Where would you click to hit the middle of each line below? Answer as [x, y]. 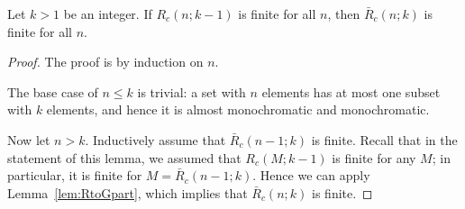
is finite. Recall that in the [384, 139]
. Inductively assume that [155, 139]
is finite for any [374, 157]
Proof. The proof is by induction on [105, 62]
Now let [29, 139]
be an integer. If [108, 14]
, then [344, 14]
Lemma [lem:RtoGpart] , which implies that [128, 192]
